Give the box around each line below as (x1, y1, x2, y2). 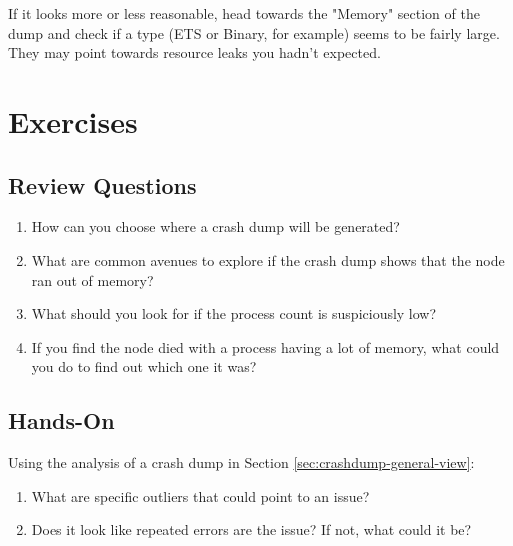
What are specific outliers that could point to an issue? (31, 485, 370, 506)
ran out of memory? (31, 269, 154, 290)
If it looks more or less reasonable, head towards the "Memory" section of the (8, 3, 480, 23)
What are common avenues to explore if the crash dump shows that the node (31, 249, 505, 270)
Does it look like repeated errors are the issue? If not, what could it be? (31, 519, 472, 540)
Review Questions (8, 169, 197, 200)
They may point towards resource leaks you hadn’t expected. (8, 42, 381, 63)
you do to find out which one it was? (31, 356, 257, 377)
